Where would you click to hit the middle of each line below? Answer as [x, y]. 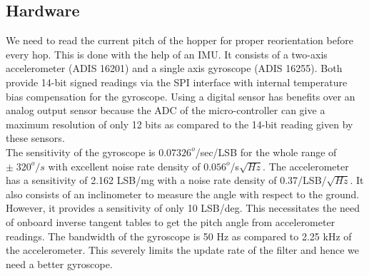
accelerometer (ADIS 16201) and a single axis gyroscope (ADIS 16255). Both [174, 68]
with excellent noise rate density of [124, 166]
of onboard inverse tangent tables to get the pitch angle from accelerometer [171, 221]
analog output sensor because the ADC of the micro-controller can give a [166, 110]
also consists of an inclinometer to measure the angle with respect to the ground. [183, 194]
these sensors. [35, 138]
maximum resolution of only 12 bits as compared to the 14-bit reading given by [180, 124]
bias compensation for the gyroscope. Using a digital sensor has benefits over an [181, 96]
